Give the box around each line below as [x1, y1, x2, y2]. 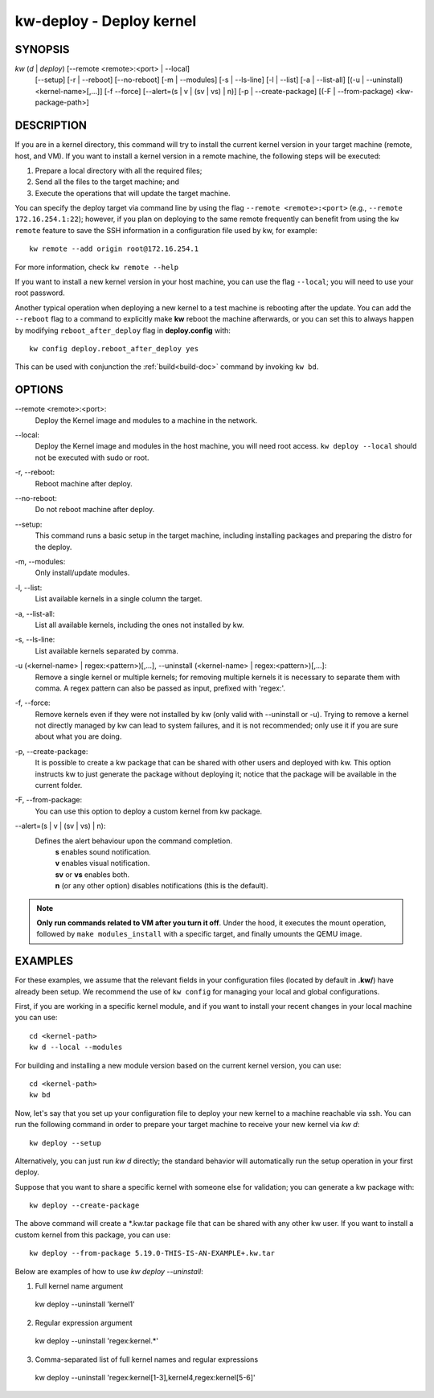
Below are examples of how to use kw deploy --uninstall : [14, 1266, 204, 1276]
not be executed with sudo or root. [35, 453, 149, 462]
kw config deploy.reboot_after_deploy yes [29, 344, 199, 353]
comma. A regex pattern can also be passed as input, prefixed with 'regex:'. [35, 683, 285, 693]
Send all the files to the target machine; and [35, 177, 180, 187]
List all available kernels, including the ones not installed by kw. [35, 620, 244, 629]
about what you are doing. [35, 732, 122, 741]
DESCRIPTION [14, 119, 88, 133]
